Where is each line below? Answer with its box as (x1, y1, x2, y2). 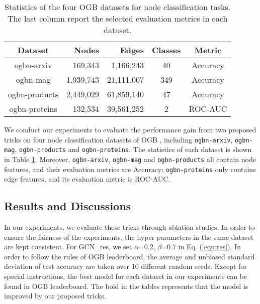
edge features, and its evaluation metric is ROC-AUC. (4, 174, 170, 184)
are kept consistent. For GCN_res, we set (4, 241, 132, 252)
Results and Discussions (4, 198, 131, 214)
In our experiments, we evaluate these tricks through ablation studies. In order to (4, 222, 255, 232)
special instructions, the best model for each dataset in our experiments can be (4, 270, 247, 281)
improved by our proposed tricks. (4, 290, 106, 301)
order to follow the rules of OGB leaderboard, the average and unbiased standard (4, 251, 255, 261)
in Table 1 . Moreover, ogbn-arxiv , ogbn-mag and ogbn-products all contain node (4, 154, 256, 164)
